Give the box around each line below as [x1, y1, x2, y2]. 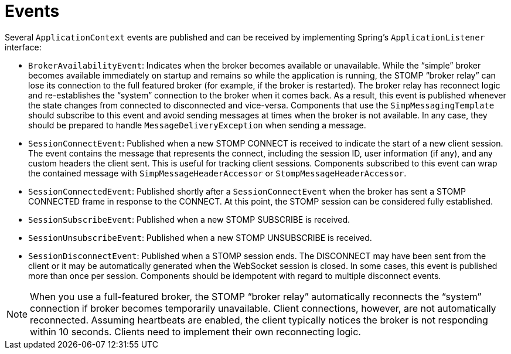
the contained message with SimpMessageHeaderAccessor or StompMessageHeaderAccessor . [28, 168, 407, 178]
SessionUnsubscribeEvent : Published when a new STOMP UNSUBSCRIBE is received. [28, 232, 372, 243]
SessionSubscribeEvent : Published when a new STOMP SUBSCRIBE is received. [28, 214, 350, 224]
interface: [5, 42, 42, 52]
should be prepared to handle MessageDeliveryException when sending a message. [28, 120, 366, 130]
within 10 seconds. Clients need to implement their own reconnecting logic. [30, 325, 361, 338]
